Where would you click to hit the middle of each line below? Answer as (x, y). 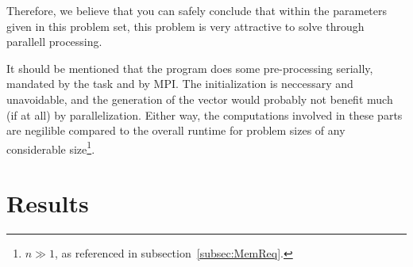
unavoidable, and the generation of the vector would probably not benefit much (200, 99)
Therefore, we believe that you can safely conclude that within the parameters (197, 10)
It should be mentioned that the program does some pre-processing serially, (190, 68)
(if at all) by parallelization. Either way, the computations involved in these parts (205, 114)
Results (48, 203)
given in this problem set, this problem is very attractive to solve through (185, 26)
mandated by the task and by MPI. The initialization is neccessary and (180, 84)
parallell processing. (54, 42)
